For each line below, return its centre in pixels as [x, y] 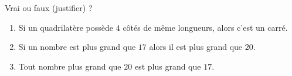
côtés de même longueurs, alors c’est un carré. [205, 27]
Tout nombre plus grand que [70, 66]
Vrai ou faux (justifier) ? [49, 8]
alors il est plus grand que [196, 47]
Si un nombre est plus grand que [77, 47]
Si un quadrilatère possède [66, 27]
